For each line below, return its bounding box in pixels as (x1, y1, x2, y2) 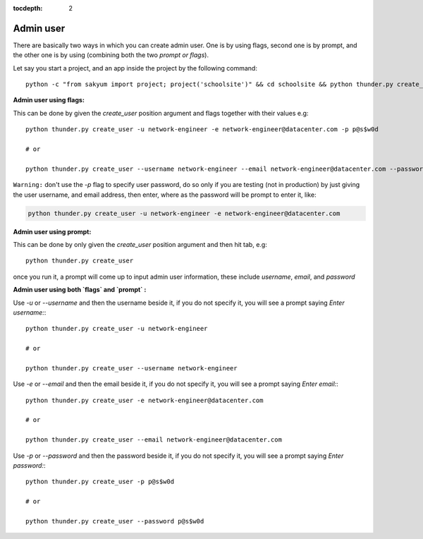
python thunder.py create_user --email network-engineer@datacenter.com (25, 436, 282, 444)
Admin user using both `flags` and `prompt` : (13, 286, 147, 294)
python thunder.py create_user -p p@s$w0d (25, 478, 175, 486)
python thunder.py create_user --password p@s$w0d (25, 517, 204, 525)
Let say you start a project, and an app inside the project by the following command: (13, 63, 257, 72)
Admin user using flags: (13, 96, 85, 104)
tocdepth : (13, 4, 43, 12)
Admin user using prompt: (13, 227, 92, 236)
